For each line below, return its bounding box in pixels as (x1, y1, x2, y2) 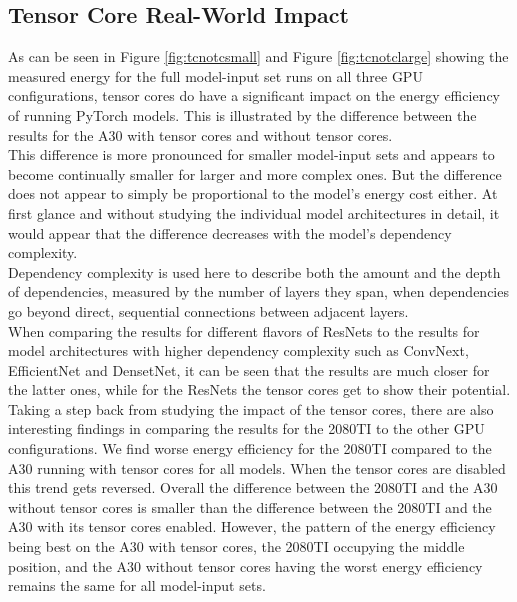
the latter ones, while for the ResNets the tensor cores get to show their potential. (8, 379, 511, 400)
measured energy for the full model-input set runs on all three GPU (8, 65, 423, 86)
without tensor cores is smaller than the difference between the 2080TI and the (8, 496, 492, 517)
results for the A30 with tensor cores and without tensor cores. (8, 124, 393, 145)
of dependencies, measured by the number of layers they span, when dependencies (8, 281, 509, 302)
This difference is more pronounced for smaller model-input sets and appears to (8, 144, 495, 165)
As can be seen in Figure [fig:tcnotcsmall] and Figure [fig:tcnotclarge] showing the (8, 46, 509, 67)
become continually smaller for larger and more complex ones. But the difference (8, 163, 502, 184)
